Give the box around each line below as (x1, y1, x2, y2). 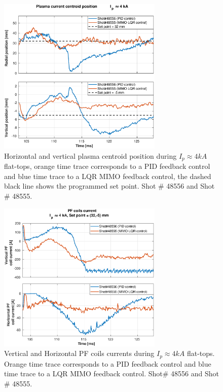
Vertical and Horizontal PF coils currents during (4, 348, 155, 359)
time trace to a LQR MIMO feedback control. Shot (4, 368, 163, 379)
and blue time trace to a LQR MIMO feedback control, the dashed (4, 170, 211, 181)
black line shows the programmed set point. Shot (4, 181, 156, 191)
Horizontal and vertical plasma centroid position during (4, 150, 177, 161)
